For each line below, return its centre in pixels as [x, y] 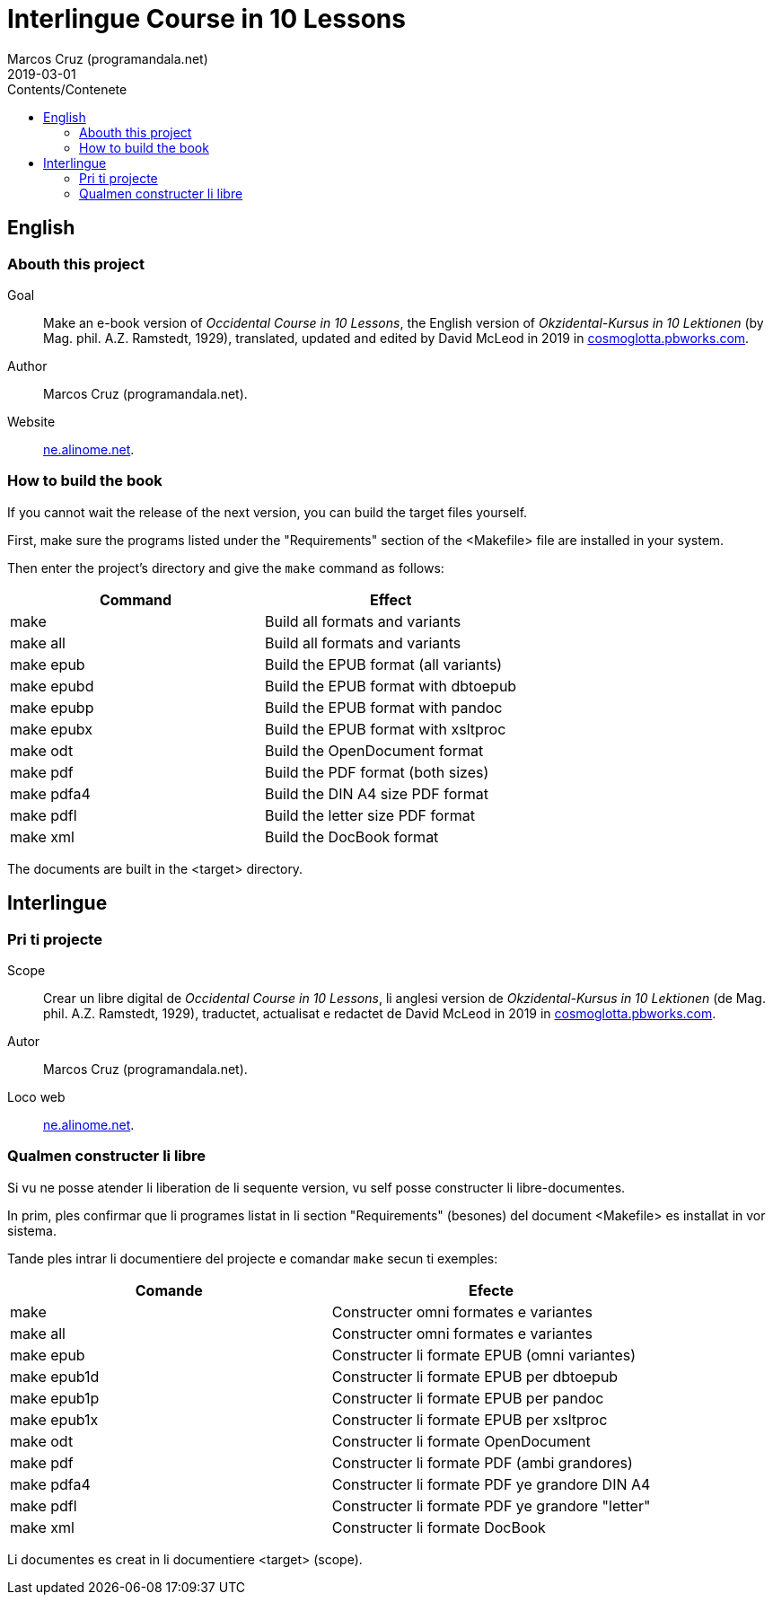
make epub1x [54, 1419]
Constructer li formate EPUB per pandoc [468, 1398]
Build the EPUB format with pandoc [384, 707]
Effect [391, 599]
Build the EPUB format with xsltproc [386, 729]
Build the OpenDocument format [374, 750]
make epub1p [55, 1398]
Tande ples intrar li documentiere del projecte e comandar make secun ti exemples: [253, 1258]
